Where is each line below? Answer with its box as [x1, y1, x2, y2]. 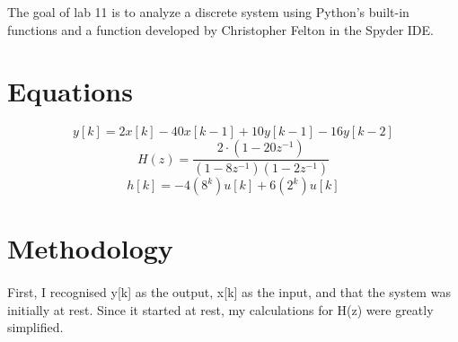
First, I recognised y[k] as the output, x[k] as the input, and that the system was [7, 283, 451, 302]
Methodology [7, 230, 173, 267]
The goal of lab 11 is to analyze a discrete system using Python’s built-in [7, 3, 410, 21]
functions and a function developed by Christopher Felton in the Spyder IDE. [7, 20, 434, 39]
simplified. [7, 318, 64, 337]
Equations [7, 73, 133, 110]
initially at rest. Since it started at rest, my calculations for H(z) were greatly [7, 300, 434, 319]
